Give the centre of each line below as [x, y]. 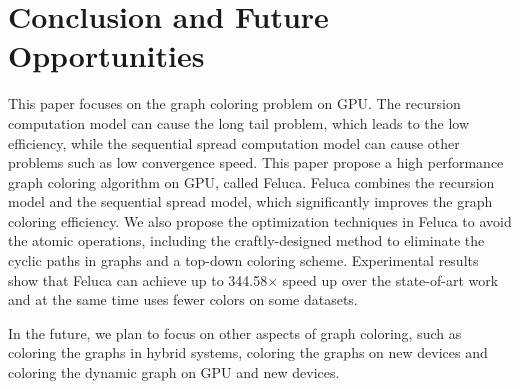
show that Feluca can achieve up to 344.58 [138, 279]
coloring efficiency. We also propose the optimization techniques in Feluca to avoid [260, 220]
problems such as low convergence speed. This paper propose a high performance [256, 162]
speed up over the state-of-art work [390, 279]
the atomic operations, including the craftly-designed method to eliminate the [246, 240]
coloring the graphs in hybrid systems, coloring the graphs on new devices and [248, 352]
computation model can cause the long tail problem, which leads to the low [239, 122]
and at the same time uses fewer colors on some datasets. [183, 299]
